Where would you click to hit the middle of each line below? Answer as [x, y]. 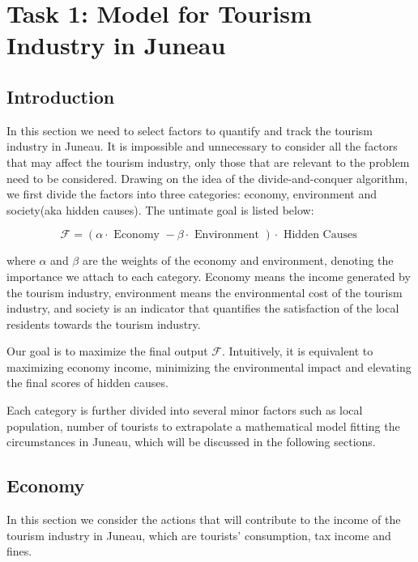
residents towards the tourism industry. [104, 324]
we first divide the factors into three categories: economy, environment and [192, 194]
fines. [19, 551]
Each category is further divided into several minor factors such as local [185, 410]
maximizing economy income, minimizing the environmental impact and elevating [209, 366]
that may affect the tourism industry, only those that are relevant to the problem [208, 162]
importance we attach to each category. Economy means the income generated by [209, 276]
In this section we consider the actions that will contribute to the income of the [204, 519]
